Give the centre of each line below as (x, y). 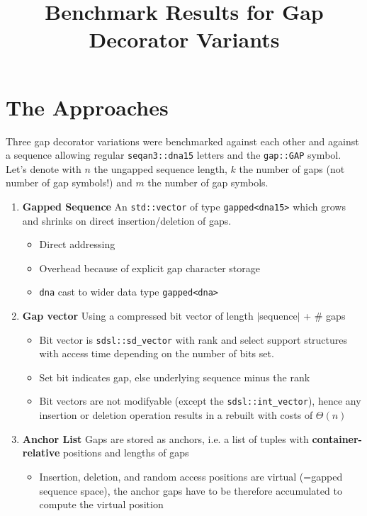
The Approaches (87, 107)
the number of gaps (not (292, 168)
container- (337, 438)
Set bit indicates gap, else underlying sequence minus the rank (175, 377)
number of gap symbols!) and (69, 183)
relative (41, 453)
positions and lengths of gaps (126, 453)
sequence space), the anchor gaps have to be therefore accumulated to (191, 490)
